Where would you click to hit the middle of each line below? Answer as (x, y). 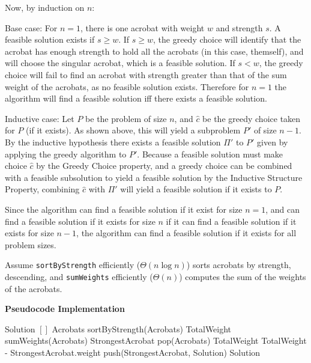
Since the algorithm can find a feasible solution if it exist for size (124, 209)
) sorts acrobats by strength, (239, 265)
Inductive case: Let (40, 118)
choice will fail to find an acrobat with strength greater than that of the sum (146, 74)
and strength (239, 27)
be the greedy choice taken (252, 118)
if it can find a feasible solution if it (231, 221)
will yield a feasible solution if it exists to (196, 189)
